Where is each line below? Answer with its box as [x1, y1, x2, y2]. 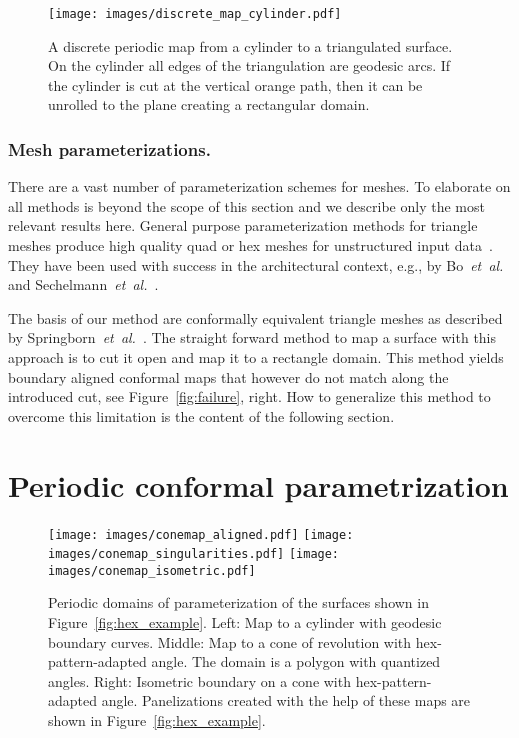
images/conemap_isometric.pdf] [48, 563, 256, 578]
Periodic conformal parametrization [8, 464, 509, 505]
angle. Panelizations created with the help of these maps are [101, 690, 471, 711]
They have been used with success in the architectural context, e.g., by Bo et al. [8, 254, 504, 275]
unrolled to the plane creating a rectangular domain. [48, 94, 370, 115]
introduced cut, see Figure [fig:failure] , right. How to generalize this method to [8, 386, 491, 407]
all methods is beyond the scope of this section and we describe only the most [8, 195, 485, 216]
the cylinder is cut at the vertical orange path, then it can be [48, 74, 423, 95]
